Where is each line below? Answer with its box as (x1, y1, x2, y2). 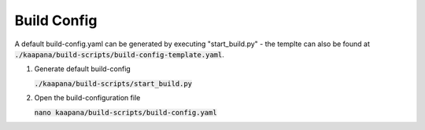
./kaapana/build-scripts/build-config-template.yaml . (14, 49, 224, 59)
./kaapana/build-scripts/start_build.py (34, 79, 193, 88)
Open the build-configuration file (34, 93, 141, 103)
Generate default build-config (34, 64, 131, 74)
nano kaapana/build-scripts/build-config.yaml (34, 108, 217, 117)
